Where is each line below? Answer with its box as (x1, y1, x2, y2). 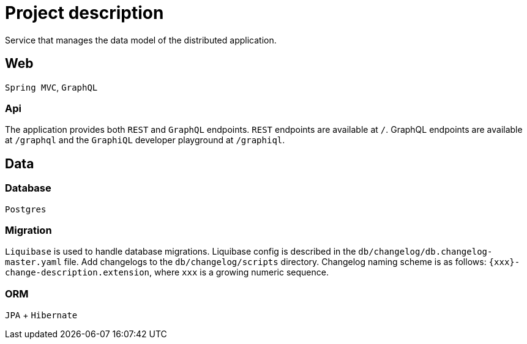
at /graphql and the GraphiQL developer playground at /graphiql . (5, 135, 285, 146)
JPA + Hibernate (5, 310, 78, 321)
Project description (5, 2, 164, 23)
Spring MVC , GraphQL (5, 81, 98, 92)
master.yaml (5, 257, 62, 267)
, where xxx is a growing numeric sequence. (149, 267, 329, 278)
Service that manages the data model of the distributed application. (5, 34, 277, 45)
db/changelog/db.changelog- (358, 247, 493, 257)
